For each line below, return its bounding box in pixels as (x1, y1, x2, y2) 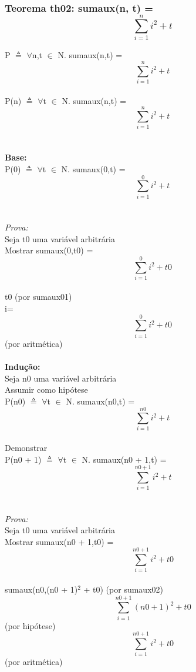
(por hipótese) (5, 619, 56, 631)
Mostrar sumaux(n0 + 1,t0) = (5, 535, 114, 547)
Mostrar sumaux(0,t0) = (5, 244, 93, 256)
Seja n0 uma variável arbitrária (5, 372, 117, 384)
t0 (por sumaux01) (5, 290, 72, 303)
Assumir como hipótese (5, 383, 88, 396)
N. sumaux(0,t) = (61, 163, 126, 175)
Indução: (5, 360, 40, 372)
